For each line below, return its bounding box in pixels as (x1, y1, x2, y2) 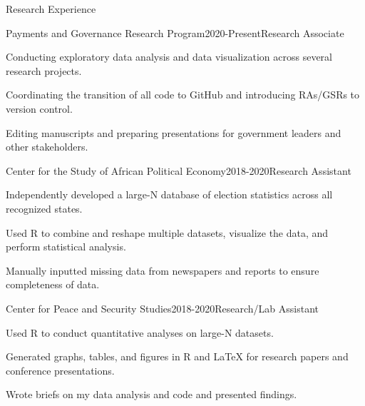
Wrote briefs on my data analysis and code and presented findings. (6, 387, 297, 402)
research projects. (6, 63, 82, 78)
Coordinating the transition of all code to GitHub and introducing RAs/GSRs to (6, 87, 360, 102)
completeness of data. (6, 277, 100, 292)
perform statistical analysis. (6, 239, 126, 254)
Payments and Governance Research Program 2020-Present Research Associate (6, 25, 344, 40)
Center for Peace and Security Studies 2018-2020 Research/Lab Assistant (6, 300, 319, 315)
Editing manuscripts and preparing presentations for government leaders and (6, 125, 341, 140)
